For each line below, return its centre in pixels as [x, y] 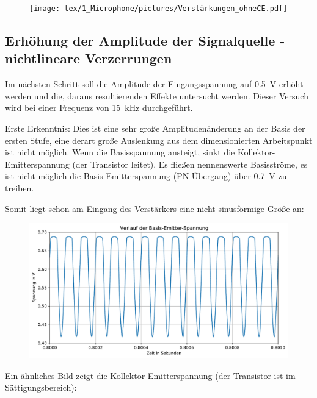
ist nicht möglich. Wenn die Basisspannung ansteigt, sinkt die [120, 152]
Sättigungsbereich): [41, 387]
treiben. [20, 188]
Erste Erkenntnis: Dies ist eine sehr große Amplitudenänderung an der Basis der [155, 128]
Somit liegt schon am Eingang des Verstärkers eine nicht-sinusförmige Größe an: [155, 208]
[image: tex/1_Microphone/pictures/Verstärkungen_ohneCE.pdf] [158, 9]
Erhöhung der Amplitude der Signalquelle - [145, 41]
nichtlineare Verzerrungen [89, 58]
